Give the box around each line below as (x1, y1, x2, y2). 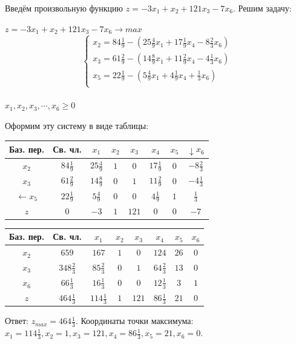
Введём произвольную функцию (5, 2, 123, 14)
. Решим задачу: (232, 2, 292, 14)
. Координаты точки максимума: (75, 314, 194, 327)
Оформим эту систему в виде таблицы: (5, 119, 149, 131)
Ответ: (5, 314, 28, 327)
